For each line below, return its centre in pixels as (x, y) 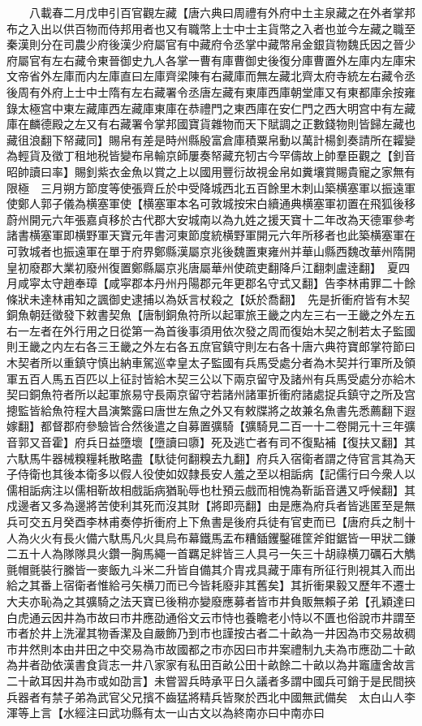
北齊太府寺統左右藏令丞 (353, 76)
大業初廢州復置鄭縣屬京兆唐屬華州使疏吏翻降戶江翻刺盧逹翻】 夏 (225, 267)
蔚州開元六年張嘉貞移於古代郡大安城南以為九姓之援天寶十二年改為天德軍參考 (211, 219)
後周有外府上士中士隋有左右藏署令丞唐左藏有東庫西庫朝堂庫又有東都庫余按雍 (211, 91)
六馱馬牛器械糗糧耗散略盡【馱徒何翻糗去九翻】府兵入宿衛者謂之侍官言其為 (205, 458)
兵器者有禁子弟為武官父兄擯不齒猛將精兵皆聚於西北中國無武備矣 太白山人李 (211, 696)
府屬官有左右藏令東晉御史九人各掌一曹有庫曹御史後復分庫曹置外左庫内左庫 (205, 60)
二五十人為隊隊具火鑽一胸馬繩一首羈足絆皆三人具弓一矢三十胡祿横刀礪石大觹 (211, 553)
